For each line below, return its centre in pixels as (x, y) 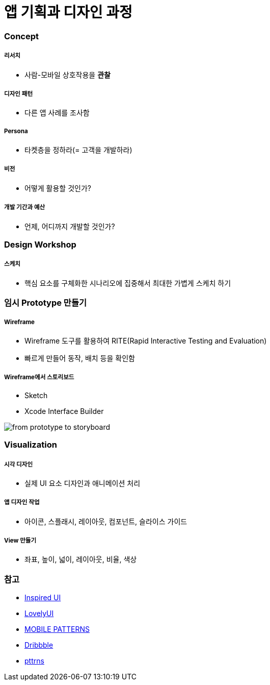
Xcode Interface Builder (64, 411)
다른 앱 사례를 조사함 (57, 113)
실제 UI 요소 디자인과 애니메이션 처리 (83, 483)
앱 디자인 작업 (22, 503)
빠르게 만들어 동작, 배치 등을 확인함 (80, 358)
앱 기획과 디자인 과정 (68, 12)
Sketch (36, 395)
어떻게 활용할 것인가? (58, 188)
